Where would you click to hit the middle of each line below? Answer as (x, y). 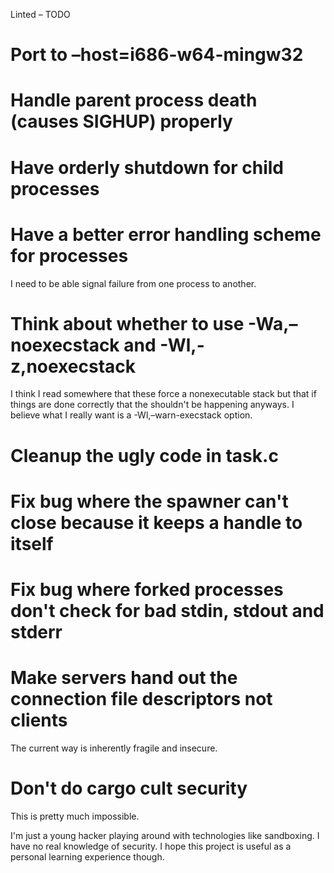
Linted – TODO (40, 14)
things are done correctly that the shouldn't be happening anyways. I (152, 405)
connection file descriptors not (141, 699)
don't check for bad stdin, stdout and (167, 611)
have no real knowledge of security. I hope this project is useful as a (151, 846)
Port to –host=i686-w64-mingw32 (157, 55)
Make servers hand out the (124, 678)
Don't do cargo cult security (129, 788)
